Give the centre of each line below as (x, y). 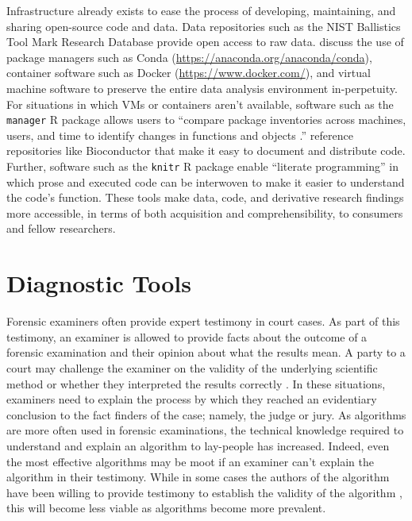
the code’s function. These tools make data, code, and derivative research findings (205, 197)
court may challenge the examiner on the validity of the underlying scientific (192, 367)
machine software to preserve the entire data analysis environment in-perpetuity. (202, 88)
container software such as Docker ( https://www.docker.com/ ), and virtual (189, 73)
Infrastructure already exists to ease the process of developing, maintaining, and (201, 10)
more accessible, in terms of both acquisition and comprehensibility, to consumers (205, 212)
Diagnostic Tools (99, 283)
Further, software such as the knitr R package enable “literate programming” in (202, 166)
